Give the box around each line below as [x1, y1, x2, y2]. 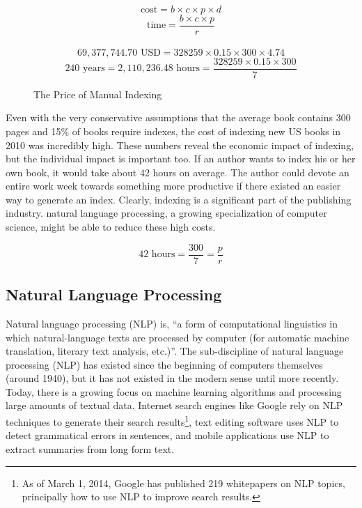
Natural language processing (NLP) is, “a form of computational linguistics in [6, 316, 338, 330]
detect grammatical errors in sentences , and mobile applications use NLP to [6, 428, 329, 442]
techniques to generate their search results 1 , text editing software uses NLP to [6, 413, 339, 429]
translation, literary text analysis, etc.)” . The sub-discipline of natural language [6, 344, 344, 358]
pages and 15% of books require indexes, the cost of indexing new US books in [6, 123, 341, 138]
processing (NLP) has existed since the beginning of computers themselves [6, 357, 323, 371]
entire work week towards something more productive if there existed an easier [6, 178, 341, 193]
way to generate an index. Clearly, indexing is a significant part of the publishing [6, 192, 352, 206]
